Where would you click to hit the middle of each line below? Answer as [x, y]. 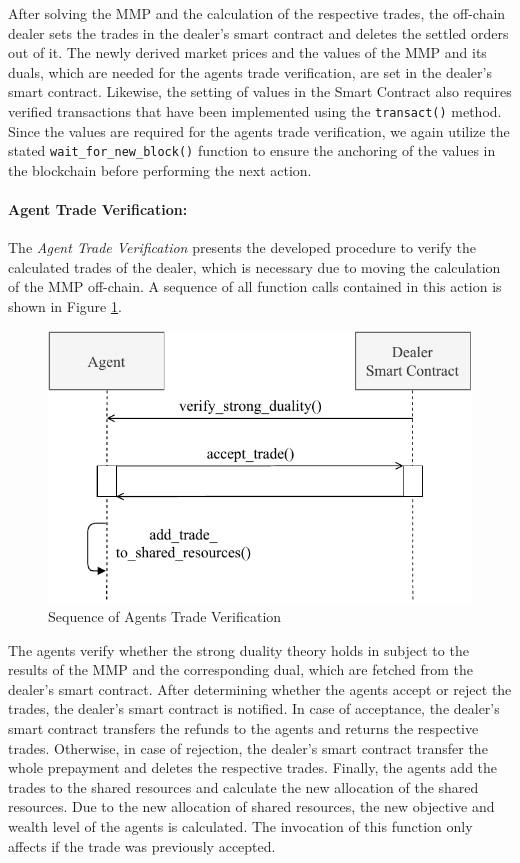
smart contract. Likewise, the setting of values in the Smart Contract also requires [260, 91]
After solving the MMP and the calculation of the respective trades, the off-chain [257, 13]
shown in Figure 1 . [65, 306]
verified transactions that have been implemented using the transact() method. [255, 110]
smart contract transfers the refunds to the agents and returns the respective [243, 727]
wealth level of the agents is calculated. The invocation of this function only [240, 825]
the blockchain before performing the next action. [160, 169]
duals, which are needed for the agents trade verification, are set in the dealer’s [250, 71]
